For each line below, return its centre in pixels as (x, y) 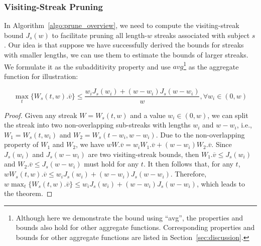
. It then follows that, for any (188, 164)
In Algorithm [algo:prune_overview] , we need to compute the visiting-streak (122, 25)
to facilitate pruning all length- (99, 35)
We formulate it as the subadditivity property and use (87, 66)
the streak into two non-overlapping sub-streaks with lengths (97, 125)
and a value (148, 115)
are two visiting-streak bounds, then (144, 154)
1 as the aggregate (211, 65)
